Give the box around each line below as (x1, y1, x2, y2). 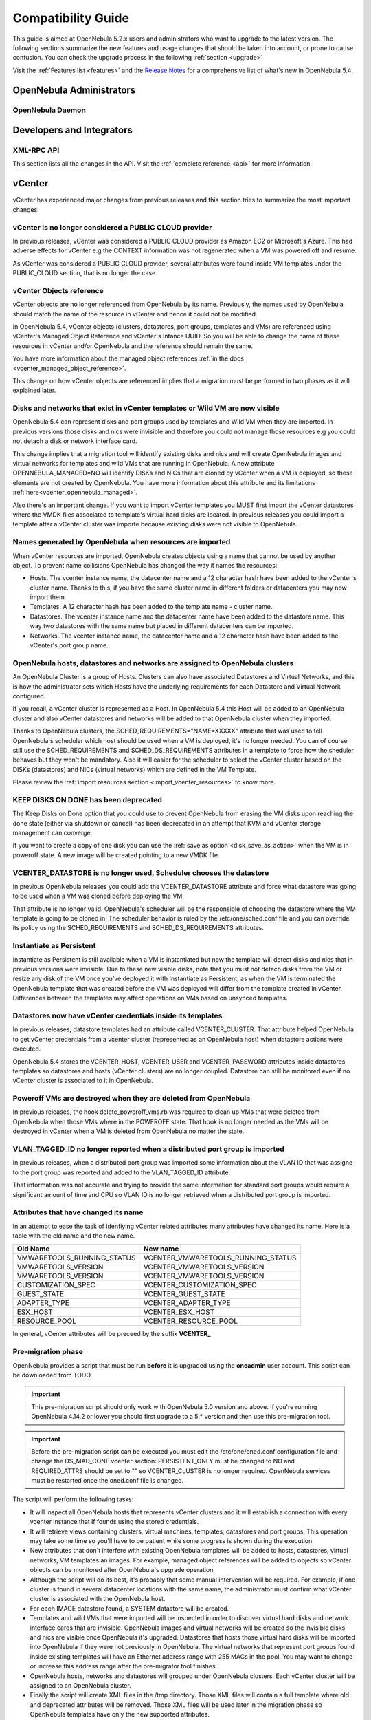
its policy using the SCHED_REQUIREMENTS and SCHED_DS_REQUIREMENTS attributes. (12, 924, 265, 932)
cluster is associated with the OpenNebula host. (30, 1595, 166, 1603)
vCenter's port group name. (30, 641, 109, 649)
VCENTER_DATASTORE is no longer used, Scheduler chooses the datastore (12, 868, 269, 877)
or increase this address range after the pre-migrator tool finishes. (30, 1662, 218, 1670)
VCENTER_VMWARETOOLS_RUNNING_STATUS (143, 1253, 297, 1262)
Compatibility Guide (12, 10, 130, 25)
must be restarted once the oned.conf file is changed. (31, 1476, 184, 1485)
